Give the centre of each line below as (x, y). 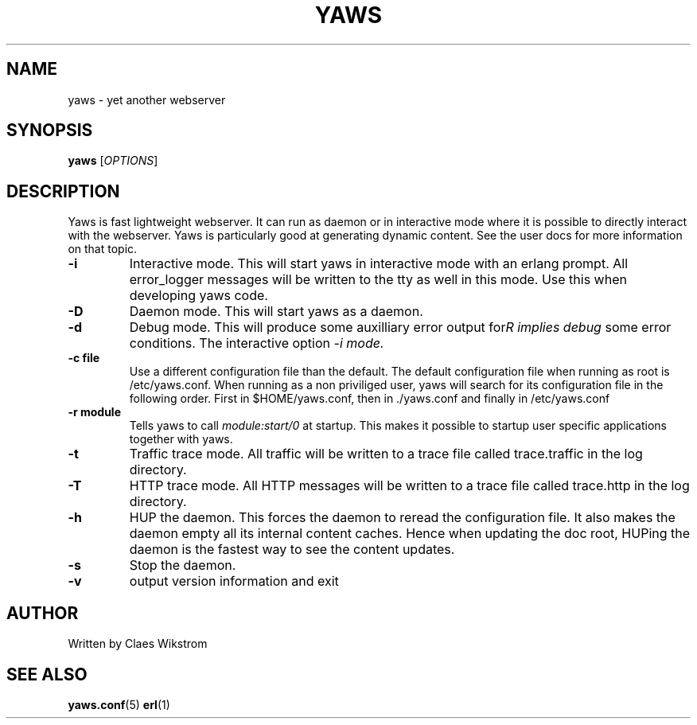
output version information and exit (234, 581)
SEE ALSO (47, 674)
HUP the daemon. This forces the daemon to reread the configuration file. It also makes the (402, 518)
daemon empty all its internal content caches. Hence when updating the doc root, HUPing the (410, 534)
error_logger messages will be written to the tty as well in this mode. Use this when (378, 280)
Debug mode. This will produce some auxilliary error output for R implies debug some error (400, 327)
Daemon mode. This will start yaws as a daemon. (276, 312)
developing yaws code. (199, 296)
